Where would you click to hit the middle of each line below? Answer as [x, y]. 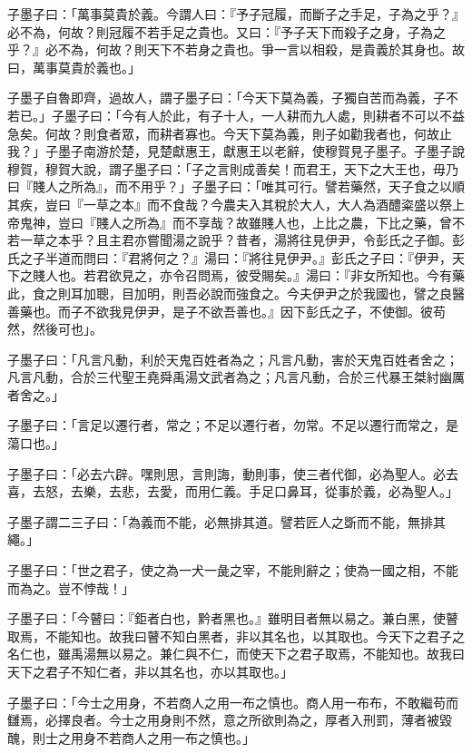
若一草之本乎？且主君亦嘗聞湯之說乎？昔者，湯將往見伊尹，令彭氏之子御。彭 [236, 240]
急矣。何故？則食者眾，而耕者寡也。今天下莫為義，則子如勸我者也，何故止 [230, 133]
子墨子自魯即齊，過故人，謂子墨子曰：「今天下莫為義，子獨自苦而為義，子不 [233, 98]
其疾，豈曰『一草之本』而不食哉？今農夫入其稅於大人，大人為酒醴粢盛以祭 [230, 204]
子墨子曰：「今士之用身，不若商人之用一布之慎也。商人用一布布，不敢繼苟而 [233, 702]
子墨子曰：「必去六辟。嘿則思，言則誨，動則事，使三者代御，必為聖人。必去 [233, 473]
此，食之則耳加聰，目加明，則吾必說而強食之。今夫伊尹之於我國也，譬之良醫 [236, 293]
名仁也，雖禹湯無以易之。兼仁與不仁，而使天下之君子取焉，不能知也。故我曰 [236, 654]
